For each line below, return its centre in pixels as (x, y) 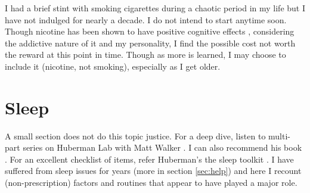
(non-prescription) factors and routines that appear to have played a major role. (151, 183)
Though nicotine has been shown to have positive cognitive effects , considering (150, 31)
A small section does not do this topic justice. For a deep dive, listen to (135, 136)
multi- (279, 136)
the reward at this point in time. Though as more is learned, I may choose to (145, 55)
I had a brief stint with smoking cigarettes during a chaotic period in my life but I (155, 8)
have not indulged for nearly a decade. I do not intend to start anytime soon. (146, 19)
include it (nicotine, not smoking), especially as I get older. (113, 66)
